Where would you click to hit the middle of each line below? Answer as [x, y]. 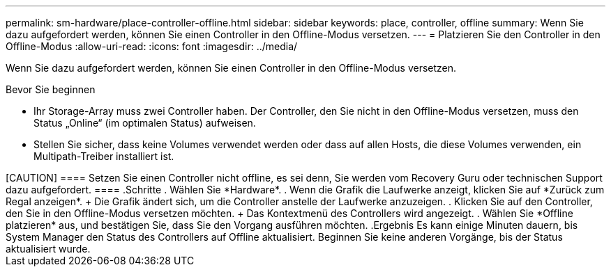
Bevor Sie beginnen [51, 89]
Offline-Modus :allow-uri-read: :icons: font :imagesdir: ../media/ [152, 46]
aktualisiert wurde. [48, 249]
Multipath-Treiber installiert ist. [104, 156]
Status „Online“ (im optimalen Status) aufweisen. [145, 123]
